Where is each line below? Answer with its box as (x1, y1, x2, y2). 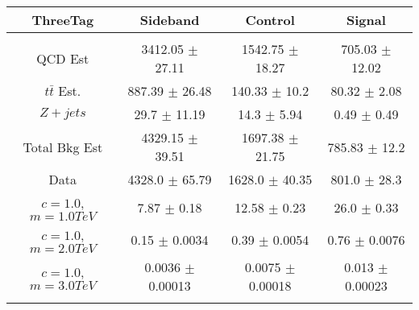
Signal (346, 10, 386, 29)
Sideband (139, 10, 200, 29)
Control (245, 10, 295, 29)
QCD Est (36, 48, 89, 68)
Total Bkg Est (23, 137, 103, 156)
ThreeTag (31, 10, 94, 29)
